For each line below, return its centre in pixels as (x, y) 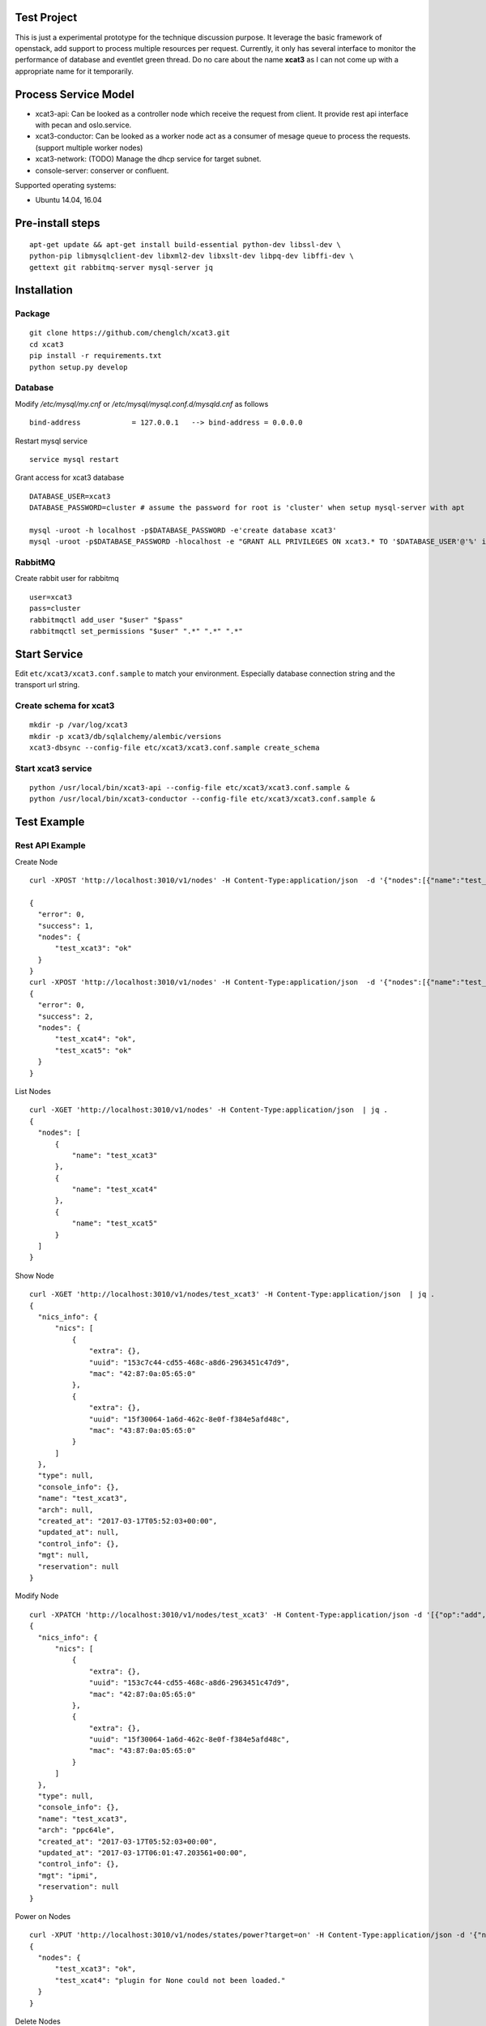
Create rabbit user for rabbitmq (67, 579)
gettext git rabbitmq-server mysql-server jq (122, 267)
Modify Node (37, 1596)
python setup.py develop (79, 367)
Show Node (34, 1276)
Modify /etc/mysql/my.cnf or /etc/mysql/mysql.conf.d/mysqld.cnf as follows (142, 404)
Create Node (36, 861)
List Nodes (33, 1091)
